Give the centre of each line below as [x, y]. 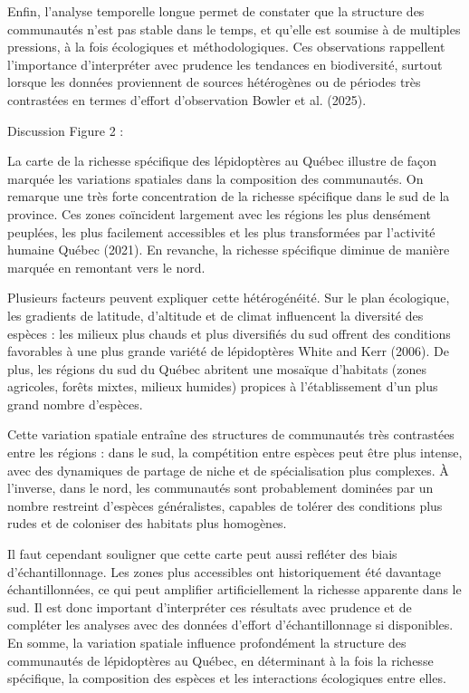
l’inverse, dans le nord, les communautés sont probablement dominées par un [220, 488]
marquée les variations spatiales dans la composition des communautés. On [215, 178]
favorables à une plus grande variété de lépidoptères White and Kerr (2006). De [228, 351]
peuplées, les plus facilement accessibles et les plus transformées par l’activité [221, 231]
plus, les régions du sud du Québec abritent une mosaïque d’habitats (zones [217, 368]
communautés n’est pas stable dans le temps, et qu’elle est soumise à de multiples [234, 29]
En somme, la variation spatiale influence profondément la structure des [207, 642]
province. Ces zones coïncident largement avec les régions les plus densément [220, 213]
